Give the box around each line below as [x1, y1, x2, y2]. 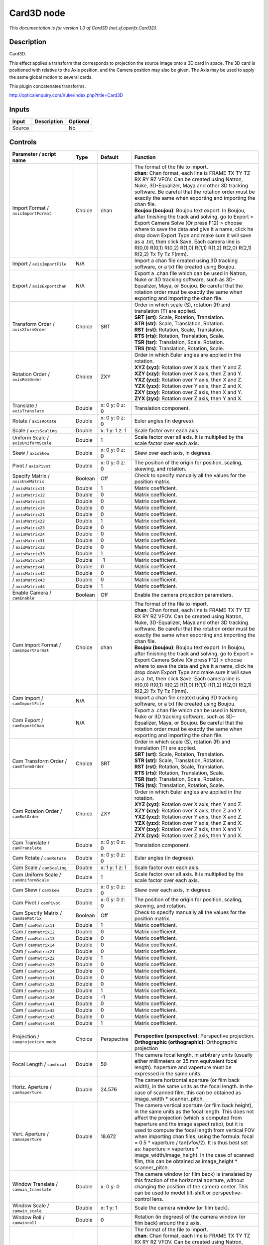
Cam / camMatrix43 [12, 1013, 55, 1020]
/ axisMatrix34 [12, 556, 45, 563]
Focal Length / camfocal [12, 1061, 67, 1068]
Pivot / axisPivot [12, 462, 51, 469]
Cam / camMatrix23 [12, 961, 55, 968]
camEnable [12, 595, 35, 601]
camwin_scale [12, 1208, 42, 1214]
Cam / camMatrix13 [12, 934, 55, 941]
